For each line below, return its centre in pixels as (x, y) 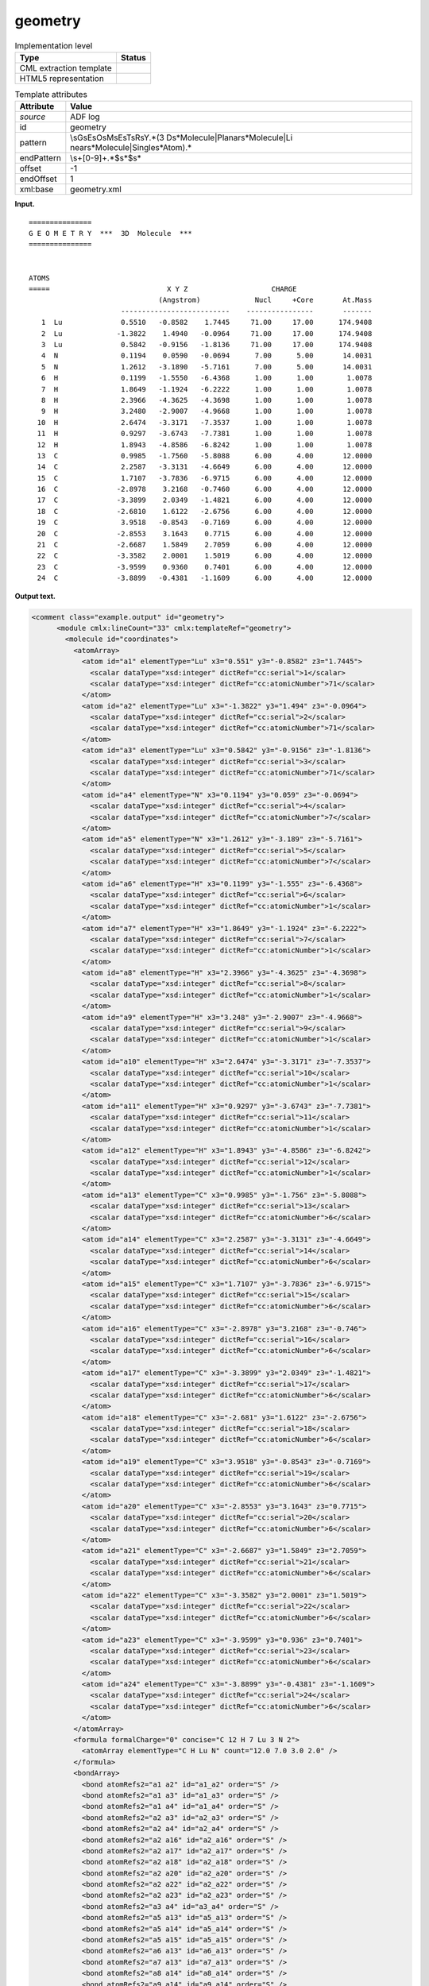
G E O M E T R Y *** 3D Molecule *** (110, 234)
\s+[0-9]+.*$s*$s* (106, 158)
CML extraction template (66, 68)
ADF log (85, 117)
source (33, 117)
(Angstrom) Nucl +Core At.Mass (265, 300)
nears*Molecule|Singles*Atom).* (131, 148)
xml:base (37, 189)
